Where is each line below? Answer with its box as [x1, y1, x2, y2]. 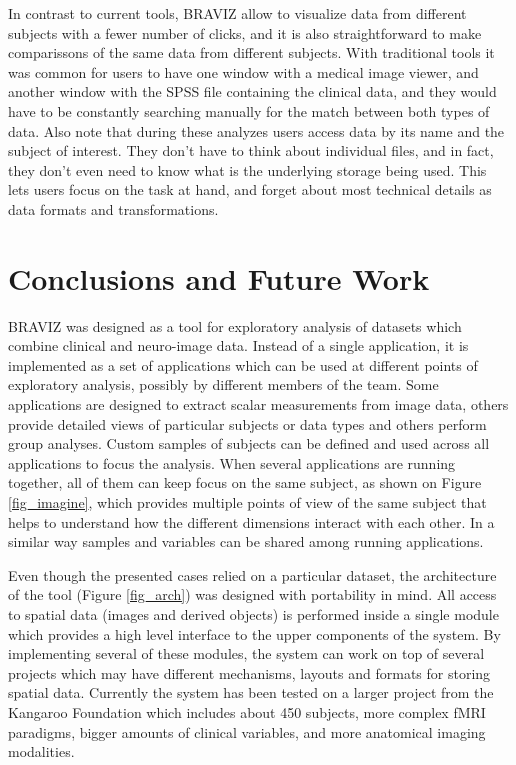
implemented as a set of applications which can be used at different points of [8, 354, 478, 375]
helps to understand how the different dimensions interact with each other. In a [8, 511, 495, 532]
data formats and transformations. [8, 198, 219, 219]
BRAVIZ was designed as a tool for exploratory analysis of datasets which [8, 315, 462, 336]
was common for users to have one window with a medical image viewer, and [8, 61, 479, 82]
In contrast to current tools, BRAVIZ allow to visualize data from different [8, 3, 467, 23]
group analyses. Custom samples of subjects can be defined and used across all [8, 433, 490, 454]
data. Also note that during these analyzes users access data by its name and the [8, 120, 505, 141]
